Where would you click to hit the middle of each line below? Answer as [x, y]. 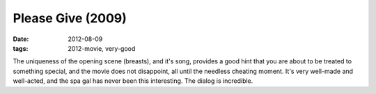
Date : [21, 39]
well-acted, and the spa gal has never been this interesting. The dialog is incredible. [133, 81]
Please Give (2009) [70, 18]
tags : [21, 48]
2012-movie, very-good [102, 48]
